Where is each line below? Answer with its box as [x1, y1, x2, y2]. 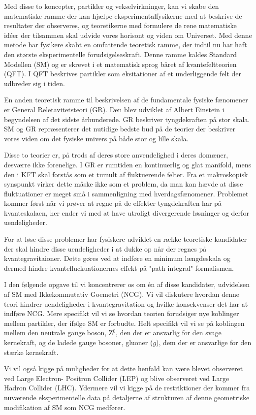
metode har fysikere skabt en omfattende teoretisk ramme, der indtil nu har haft [4, 39, 247, 50]
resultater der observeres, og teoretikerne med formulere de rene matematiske [4, 20, 237, 31]
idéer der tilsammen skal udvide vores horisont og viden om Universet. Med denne [4, 30, 252, 40]
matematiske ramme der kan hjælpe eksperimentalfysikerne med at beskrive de [4, 10, 242, 21]
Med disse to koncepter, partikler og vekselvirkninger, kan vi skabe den [4, 1, 219, 11]
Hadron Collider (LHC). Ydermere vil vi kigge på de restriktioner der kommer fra [4, 383, 250, 393]
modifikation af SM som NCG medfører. [4, 402, 126, 412]
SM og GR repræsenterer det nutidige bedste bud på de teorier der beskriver [4, 124, 235, 134]
